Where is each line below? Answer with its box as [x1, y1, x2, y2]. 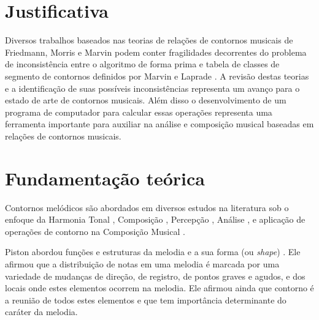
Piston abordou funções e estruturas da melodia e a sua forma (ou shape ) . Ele [5, 245, 301, 258]
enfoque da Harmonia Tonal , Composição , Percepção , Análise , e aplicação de [5, 213, 306, 226]
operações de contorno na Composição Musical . [5, 225, 185, 237]
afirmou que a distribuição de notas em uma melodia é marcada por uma [5, 257, 280, 270]
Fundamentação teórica [5, 165, 205, 190]
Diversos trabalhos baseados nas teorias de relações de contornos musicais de [5, 34, 293, 47]
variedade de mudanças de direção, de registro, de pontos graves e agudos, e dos [5, 269, 306, 282]
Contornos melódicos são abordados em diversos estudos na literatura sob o [5, 201, 289, 214]
